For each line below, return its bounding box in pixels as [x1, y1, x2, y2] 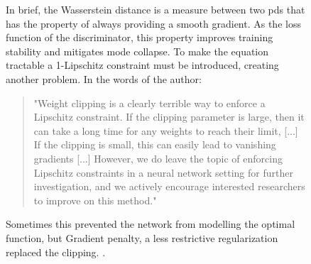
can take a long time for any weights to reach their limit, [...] [33, 123, 298, 138]
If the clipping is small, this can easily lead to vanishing [33, 137, 276, 152]
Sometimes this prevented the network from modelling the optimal [6, 216, 295, 231]
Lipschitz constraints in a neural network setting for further [33, 165, 293, 180]
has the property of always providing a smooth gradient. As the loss [6, 16, 301, 31]
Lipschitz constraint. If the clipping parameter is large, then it [33, 109, 305, 124]
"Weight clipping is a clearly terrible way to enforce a [33, 95, 266, 110]
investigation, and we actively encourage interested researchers [33, 179, 305, 194]
